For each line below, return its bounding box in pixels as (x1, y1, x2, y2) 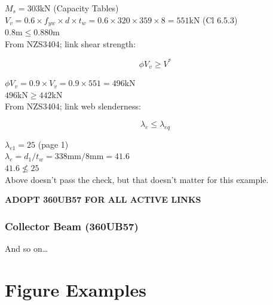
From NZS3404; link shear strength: (5, 37, 136, 50)
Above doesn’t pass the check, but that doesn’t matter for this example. (5, 173, 269, 185)
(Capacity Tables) (53, 2, 119, 14)
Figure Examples (5, 277, 146, 301)
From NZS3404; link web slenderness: (5, 100, 142, 112)
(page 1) (38, 138, 69, 150)
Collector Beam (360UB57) (5, 218, 139, 233)
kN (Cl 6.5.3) (189, 13, 238, 26)
